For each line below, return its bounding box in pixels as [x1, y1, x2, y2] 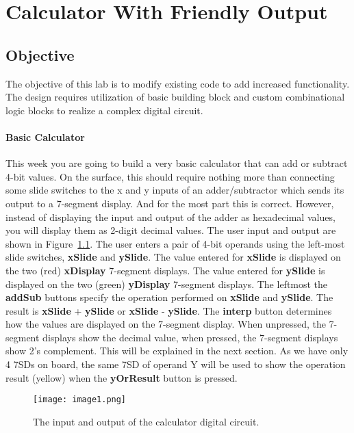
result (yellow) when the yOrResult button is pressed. [5, 370, 238, 384]
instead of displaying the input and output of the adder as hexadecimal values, [5, 209, 336, 224]
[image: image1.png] [33, 395, 127, 405]
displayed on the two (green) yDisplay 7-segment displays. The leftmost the [5, 276, 328, 291]
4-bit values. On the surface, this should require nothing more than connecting [5, 169, 335, 183]
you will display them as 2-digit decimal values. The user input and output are [5, 223, 336, 237]
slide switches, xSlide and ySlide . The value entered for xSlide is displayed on [5, 250, 341, 264]
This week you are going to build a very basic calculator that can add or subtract [5, 156, 348, 170]
